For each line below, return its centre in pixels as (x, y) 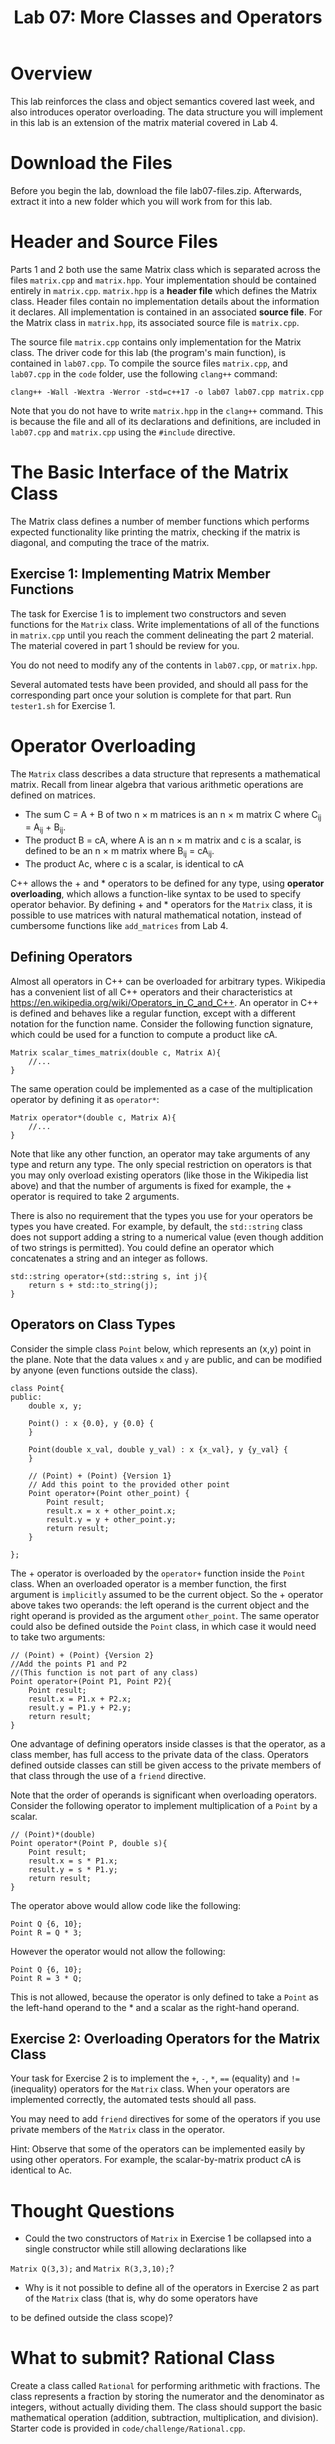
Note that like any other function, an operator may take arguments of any (160, 1153)
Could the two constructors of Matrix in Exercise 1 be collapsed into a (168, 2238)
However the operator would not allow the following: (118, 1951)
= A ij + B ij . (45, 828)
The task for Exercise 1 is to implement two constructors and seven (148, 613)
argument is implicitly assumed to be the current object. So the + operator (167, 1594)
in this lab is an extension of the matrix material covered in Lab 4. (144, 122)
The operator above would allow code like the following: (126, 1905)
